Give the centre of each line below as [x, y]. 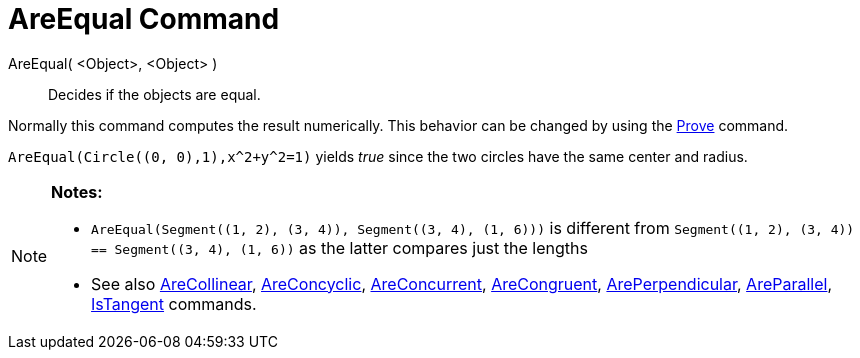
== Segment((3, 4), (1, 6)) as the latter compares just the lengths [339, 247]
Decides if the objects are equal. [154, 94]
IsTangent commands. [174, 303]
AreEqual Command [144, 19]
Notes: [77, 191]
